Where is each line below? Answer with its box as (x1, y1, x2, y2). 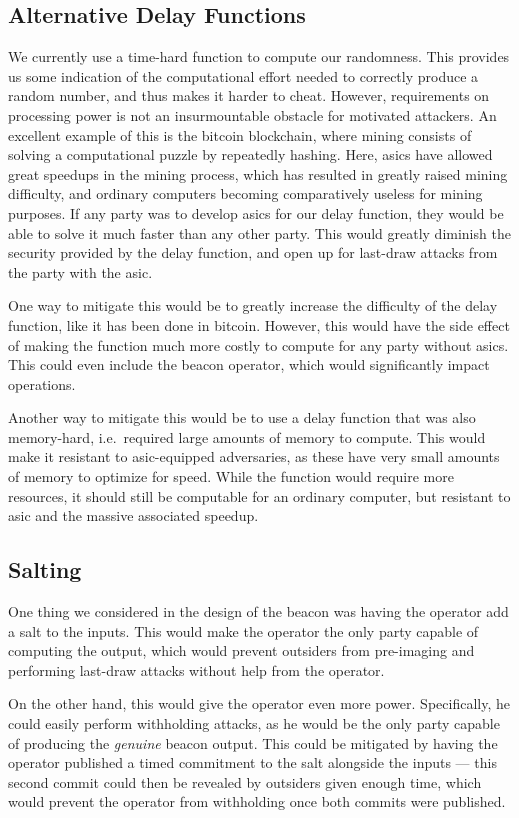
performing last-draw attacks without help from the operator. (8, 659, 385, 680)
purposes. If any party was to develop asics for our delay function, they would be (8, 202, 504, 223)
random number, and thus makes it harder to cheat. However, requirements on (8, 85, 490, 106)
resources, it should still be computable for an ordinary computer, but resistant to (8, 485, 511, 506)
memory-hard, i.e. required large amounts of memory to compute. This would (8, 426, 486, 447)
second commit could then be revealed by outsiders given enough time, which (8, 771, 482, 792)
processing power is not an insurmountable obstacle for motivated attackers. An (8, 104, 497, 125)
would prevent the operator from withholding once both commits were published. (8, 791, 506, 812)
